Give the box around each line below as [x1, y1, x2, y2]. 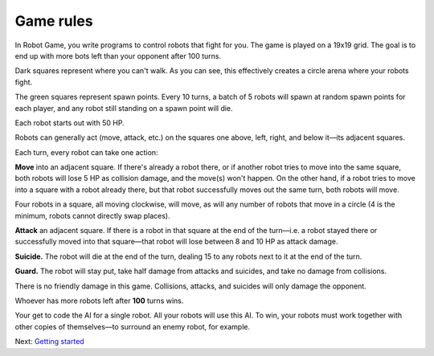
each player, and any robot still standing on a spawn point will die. [14, 103, 233, 113]
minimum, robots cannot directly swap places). [14, 211, 170, 220]
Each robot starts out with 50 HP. [14, 117, 125, 128]
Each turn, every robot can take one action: [14, 147, 158, 157]
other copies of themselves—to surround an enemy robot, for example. [14, 321, 251, 331]
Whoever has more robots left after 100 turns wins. [14, 296, 184, 305]
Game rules [14, 12, 93, 30]
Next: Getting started [14, 337, 84, 346]
